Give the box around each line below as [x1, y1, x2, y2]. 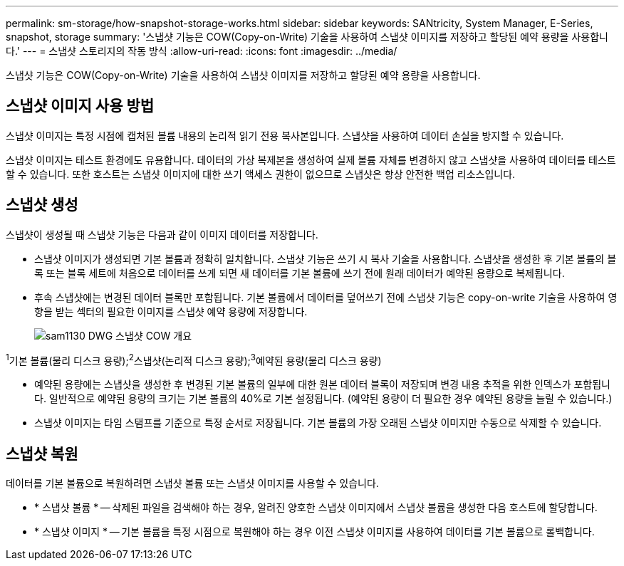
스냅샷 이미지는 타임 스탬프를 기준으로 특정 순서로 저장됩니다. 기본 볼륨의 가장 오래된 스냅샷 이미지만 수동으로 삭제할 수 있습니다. [34, 416, 602, 429]
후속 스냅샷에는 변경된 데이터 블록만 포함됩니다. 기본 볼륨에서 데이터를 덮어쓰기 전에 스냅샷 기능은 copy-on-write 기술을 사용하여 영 [34, 290, 618, 303]
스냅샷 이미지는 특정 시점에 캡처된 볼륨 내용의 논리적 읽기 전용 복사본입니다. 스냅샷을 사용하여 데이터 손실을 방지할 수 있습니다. [6, 129, 564, 142]
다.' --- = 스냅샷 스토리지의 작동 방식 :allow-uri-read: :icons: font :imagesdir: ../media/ [6, 45, 397, 57]
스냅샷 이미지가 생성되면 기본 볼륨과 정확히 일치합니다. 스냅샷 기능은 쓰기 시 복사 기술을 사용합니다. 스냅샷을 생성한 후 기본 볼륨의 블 [34, 252, 617, 265]
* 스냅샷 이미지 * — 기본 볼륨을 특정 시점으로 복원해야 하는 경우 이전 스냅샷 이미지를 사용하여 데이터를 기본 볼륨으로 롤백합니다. [34, 525, 595, 538]
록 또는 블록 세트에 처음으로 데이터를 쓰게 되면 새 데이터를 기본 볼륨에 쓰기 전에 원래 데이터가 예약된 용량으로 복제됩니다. [34, 266, 565, 279]
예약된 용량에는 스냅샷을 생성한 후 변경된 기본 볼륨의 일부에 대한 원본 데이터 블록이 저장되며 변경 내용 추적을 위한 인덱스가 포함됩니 [34, 378, 610, 391]
